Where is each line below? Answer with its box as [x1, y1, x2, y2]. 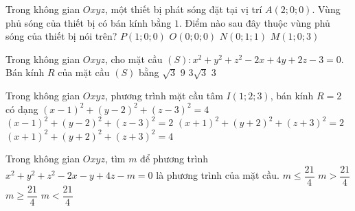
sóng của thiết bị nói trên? [5, 29, 117, 43]
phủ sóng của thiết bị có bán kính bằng [5, 15, 172, 29]
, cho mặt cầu [104, 51, 163, 66]
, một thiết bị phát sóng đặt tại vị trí [104, 2, 262, 16]
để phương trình [140, 151, 208, 166]
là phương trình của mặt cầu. [156, 168, 279, 182]
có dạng [5, 101, 38, 116]
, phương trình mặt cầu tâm [104, 88, 223, 102]
